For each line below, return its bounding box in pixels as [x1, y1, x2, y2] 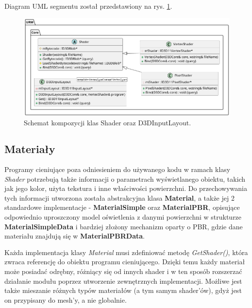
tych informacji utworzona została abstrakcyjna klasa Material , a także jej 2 [4, 192, 235, 203]
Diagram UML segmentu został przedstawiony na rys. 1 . [4, 1, 172, 11]
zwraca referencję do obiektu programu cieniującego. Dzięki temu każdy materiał [4, 257, 245, 267]
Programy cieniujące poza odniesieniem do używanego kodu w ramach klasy [4, 164, 231, 174]
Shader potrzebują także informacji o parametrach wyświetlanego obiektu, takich [4, 173, 246, 184]
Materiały [4, 141, 55, 156]
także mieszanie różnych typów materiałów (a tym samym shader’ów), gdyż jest [4, 285, 242, 295]
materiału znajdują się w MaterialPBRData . [4, 231, 145, 241]
